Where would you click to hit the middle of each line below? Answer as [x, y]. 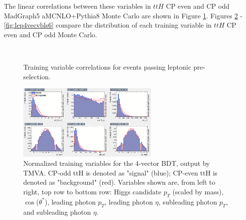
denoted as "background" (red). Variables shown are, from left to [119, 182]
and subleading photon [57, 212]
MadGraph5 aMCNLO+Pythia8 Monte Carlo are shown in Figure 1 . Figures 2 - [123, 15]
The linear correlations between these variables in [77, 6]
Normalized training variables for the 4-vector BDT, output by [117, 163]
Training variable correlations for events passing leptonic [107, 66]
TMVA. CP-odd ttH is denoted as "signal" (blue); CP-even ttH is [121, 172]
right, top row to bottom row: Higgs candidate [92, 191]
